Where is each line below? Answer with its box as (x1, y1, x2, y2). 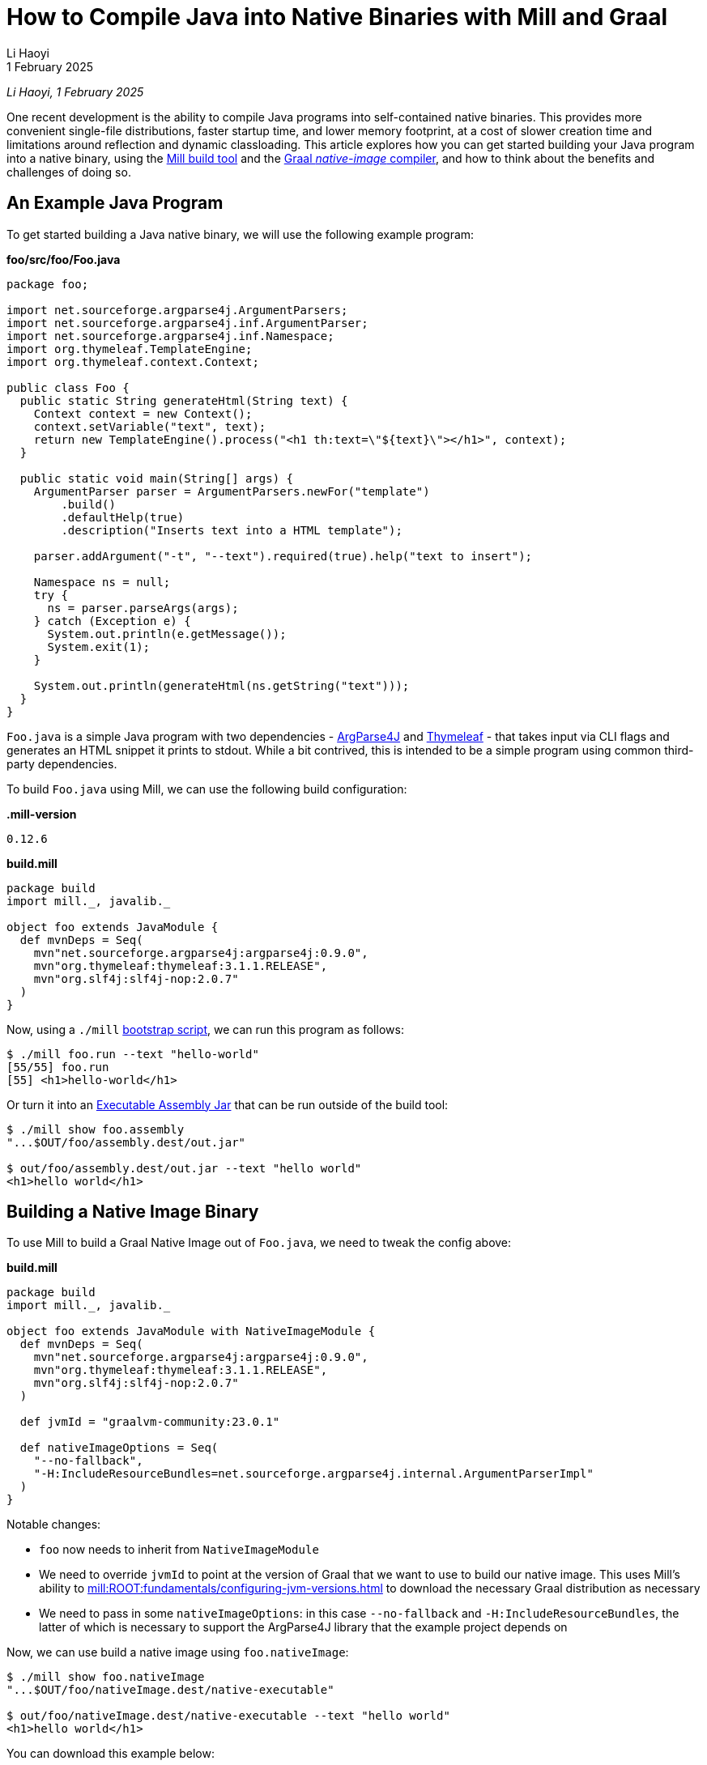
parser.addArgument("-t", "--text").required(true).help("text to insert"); (33, 549, 533, 563)
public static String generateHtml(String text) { (19, 393, 348, 407)
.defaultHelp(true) (61, 510, 185, 524)
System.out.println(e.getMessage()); (47, 627, 287, 640)
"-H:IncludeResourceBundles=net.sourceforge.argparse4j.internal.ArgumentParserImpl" (33, 1467, 594, 1481)
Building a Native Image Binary (6, 1201, 259, 1223)
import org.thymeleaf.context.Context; (6, 355, 259, 368)
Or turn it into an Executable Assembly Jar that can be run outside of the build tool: (6, 1097, 449, 1112)
